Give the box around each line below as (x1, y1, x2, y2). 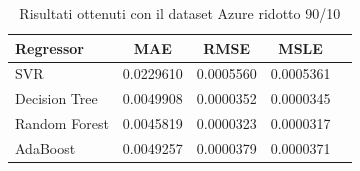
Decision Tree (15, 88, 98, 109)
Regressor (15, 37, 84, 58)
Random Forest (15, 113, 109, 134)
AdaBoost (15, 137, 76, 158)
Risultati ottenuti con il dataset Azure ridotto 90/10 (19, 3, 341, 23)
